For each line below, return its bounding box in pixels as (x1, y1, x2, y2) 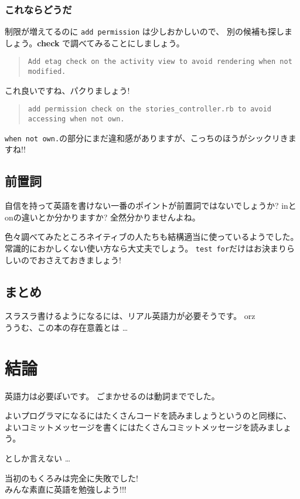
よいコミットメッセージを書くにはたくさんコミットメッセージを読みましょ (5, 420, 292, 433)
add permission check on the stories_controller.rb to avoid (28, 105, 272, 114)
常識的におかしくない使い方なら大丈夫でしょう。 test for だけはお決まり (5, 242, 287, 254)
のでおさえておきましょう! (21, 253, 121, 266)
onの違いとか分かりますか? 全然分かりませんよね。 (5, 211, 200, 223)
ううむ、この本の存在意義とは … (5, 321, 128, 333)
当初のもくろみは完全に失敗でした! (5, 471, 138, 484)
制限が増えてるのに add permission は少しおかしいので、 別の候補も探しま (5, 25, 292, 38)
